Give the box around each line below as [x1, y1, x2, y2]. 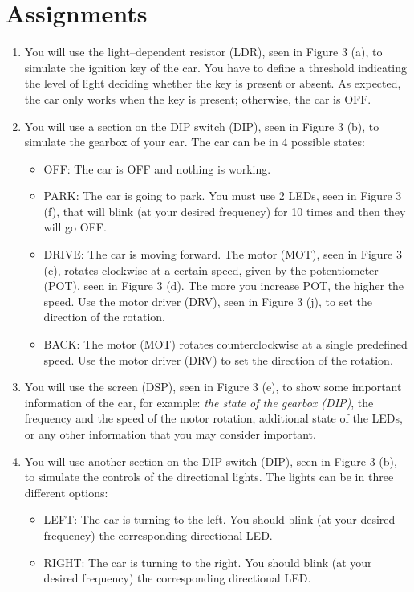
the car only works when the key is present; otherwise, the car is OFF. [24, 90, 371, 107]
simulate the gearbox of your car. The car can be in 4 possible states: [24, 133, 365, 150]
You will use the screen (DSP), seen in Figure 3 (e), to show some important [24, 378, 402, 395]
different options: [24, 484, 108, 500]
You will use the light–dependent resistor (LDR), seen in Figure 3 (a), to [24, 43, 383, 60]
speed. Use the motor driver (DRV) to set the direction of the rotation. [43, 351, 393, 368]
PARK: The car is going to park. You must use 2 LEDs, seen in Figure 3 [43, 187, 402, 204]
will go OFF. [43, 218, 107, 235]
